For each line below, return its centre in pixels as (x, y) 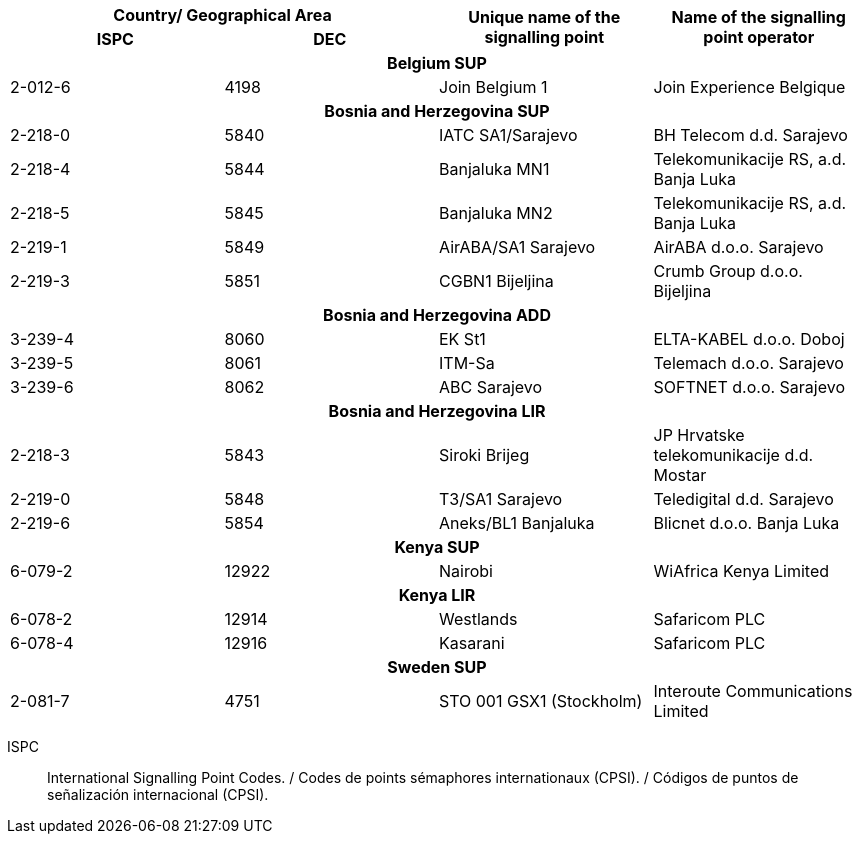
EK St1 (462, 339)
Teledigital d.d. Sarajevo (743, 499)
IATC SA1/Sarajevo (508, 135)
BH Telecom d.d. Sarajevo (750, 135)
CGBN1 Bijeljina (496, 281)
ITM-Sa (467, 363)
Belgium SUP (437, 63)
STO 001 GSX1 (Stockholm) (541, 701)
